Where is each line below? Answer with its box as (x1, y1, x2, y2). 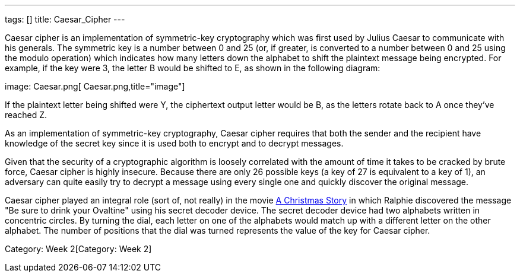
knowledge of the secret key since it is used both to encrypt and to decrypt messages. (5, 138, 344, 148)
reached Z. (5, 110, 47, 120)
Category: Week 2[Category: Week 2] (5, 244, 152, 254)
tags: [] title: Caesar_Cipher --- (5, 14, 125, 24)
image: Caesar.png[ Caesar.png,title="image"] (5, 81, 185, 91)
